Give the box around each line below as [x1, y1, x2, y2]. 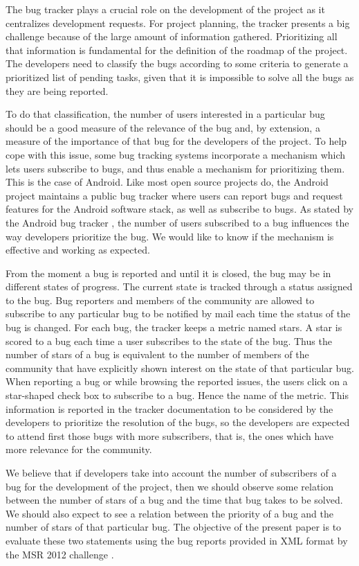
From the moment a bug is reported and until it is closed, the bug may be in [6, 265, 331, 280]
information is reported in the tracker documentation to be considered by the [6, 401, 333, 416]
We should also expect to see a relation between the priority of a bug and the [6, 506, 333, 520]
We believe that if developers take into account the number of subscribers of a [6, 466, 337, 479]
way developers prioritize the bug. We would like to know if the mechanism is [6, 229, 334, 243]
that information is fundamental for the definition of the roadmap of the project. [6, 42, 348, 57]
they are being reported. [6, 83, 109, 98]
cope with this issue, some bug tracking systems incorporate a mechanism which [6, 147, 346, 161]
